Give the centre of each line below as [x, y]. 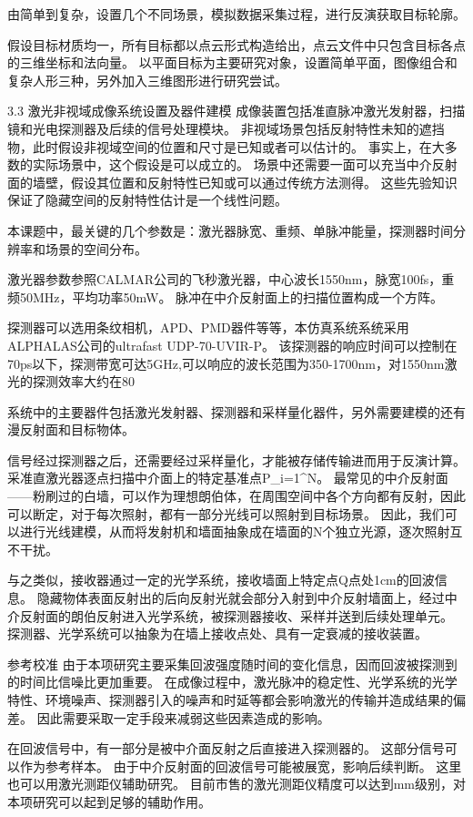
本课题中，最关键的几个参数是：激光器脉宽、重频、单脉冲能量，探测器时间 [230, 230]
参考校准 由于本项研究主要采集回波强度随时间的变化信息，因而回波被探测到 [232, 664]
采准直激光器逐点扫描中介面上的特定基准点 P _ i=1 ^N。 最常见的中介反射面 [228, 478]
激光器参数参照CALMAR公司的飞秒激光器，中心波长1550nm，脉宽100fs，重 [231, 279]
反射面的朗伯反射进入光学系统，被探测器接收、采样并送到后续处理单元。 [236, 615]
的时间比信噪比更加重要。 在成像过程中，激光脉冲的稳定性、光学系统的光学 [232, 682]
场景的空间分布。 [96, 248]
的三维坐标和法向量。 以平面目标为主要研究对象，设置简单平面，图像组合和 [232, 62]
